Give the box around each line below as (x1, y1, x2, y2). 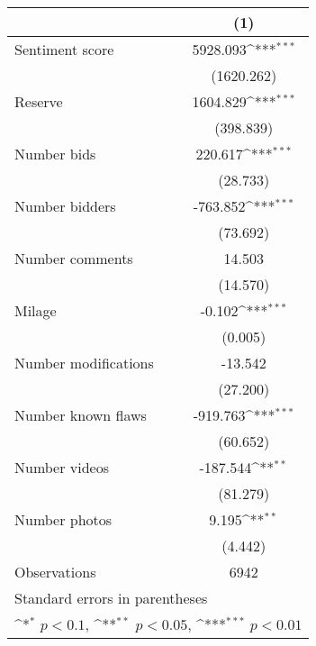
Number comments (14, 248, 133, 268)
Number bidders (14, 196, 116, 216)
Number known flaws (14, 405, 147, 425)
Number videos (14, 457, 110, 478)
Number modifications (14, 352, 154, 373)
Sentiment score (14, 39, 114, 59)
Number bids (14, 143, 96, 164)
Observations (14, 561, 96, 582)
